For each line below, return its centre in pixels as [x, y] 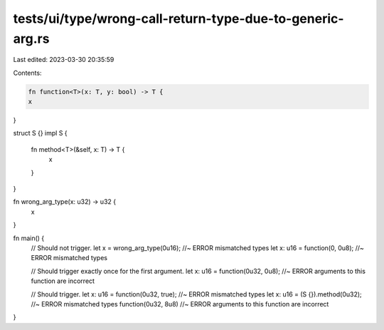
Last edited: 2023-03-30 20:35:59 [64, 60]
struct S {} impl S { [40, 133]
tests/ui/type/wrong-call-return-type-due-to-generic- [178, 19]
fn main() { [29, 238]
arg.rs [31, 38]
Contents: [27, 73]
